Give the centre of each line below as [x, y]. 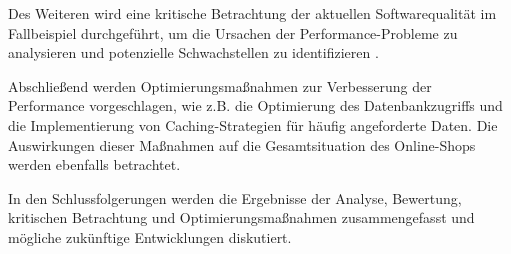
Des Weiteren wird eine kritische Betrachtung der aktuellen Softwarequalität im [252, 13]
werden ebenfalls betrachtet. [94, 164]
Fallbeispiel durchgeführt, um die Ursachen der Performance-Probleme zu [233, 32]
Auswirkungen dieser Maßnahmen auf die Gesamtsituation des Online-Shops [242, 144]
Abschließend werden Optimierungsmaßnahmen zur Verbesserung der [220, 85]
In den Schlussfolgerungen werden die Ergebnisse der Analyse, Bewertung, [235, 197]
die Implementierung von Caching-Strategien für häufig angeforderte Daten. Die [253, 124]
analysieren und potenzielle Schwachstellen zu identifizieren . [193, 52]
